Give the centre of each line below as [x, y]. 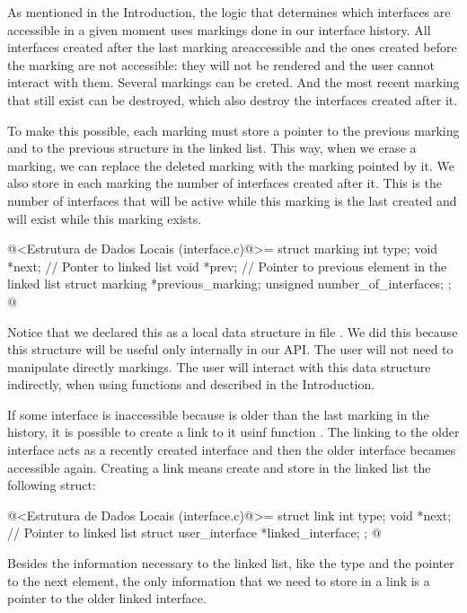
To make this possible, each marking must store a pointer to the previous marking [233, 130]
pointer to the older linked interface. [107, 598]
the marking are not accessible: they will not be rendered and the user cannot [221, 64]
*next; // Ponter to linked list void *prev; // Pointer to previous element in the [227, 266]
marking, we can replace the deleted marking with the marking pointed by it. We [231, 165]
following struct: [52, 485]
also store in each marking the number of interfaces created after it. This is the [225, 183]
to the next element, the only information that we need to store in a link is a [219, 580]
